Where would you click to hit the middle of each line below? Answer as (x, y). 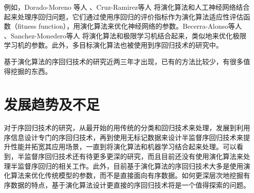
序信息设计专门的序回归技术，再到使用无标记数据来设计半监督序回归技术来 (124, 137)
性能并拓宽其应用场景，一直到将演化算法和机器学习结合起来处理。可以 (123, 147)
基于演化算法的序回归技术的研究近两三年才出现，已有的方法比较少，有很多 (124, 61)
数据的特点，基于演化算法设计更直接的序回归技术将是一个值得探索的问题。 (130, 184)
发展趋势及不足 (52, 104)
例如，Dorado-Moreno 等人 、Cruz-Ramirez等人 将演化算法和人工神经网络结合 (127, 7)
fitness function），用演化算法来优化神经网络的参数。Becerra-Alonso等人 (130, 26)
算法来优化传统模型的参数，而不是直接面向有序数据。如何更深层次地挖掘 (127, 175)
